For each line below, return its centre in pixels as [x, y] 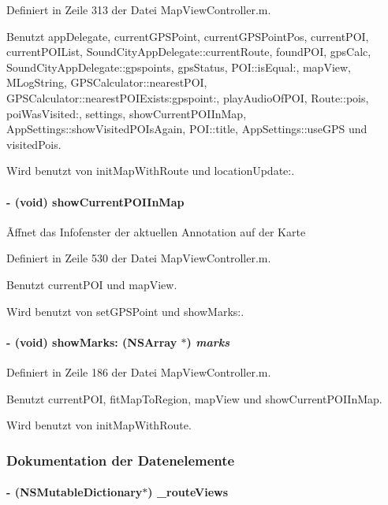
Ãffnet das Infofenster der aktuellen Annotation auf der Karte [156, 231]
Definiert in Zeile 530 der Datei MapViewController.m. [139, 258]
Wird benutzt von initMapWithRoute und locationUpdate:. [151, 171]
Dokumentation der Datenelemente [121, 460]
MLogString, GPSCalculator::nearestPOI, [107, 82]
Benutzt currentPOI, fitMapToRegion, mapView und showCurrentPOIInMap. [194, 398]
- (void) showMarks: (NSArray [92, 342]
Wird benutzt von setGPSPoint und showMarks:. [125, 311]
